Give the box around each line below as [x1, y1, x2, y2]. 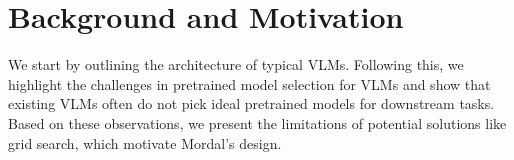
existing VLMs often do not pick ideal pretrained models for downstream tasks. [8, 93, 495, 114]
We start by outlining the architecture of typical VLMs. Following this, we [8, 54, 464, 75]
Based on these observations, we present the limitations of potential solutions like [8, 112, 507, 133]
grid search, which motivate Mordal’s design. [8, 132, 282, 153]
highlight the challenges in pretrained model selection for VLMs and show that [8, 73, 491, 94]
